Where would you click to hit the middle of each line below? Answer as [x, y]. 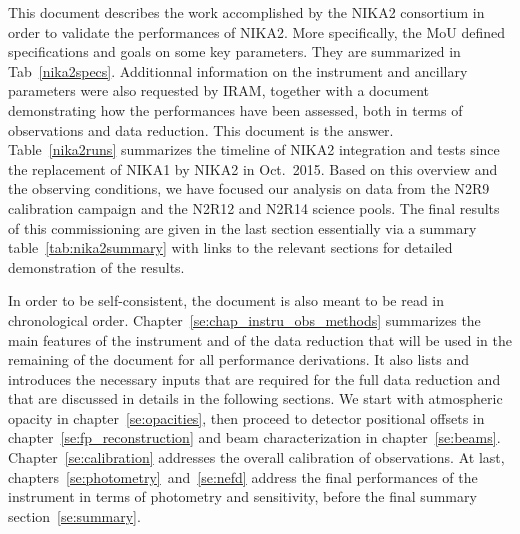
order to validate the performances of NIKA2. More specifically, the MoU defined [256, 31]
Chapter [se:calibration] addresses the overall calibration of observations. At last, [256, 457]
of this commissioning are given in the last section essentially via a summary [242, 227]
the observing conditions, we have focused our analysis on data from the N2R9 [249, 188]
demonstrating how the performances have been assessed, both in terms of [235, 109]
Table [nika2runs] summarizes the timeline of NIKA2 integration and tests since [254, 149]
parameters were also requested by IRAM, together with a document [218, 90]
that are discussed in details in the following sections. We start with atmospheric [255, 398]
